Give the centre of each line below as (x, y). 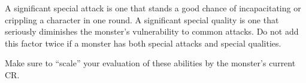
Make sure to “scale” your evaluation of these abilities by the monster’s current (150, 63)
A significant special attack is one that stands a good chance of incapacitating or (153, 8)
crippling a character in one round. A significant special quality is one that (142, 19)
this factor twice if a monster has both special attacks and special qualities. (143, 43)
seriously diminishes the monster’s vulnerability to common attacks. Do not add (152, 31)
